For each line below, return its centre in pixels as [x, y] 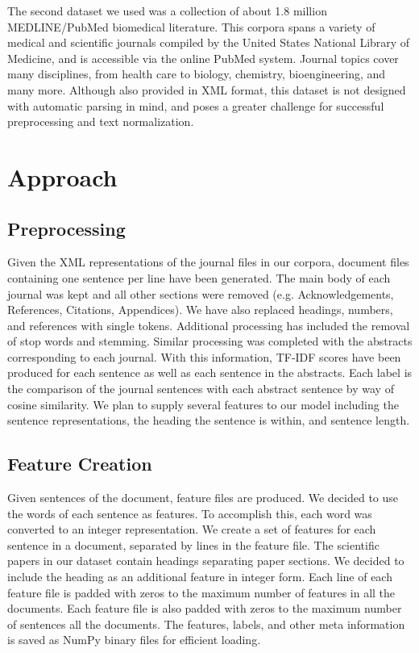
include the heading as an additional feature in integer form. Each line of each [200, 577]
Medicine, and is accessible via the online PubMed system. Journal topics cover [203, 58]
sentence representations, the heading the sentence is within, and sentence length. [209, 420]
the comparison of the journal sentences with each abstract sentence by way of [201, 389]
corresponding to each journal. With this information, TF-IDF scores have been [204, 356]
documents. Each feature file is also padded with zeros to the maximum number [205, 608]
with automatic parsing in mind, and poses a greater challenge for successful [196, 105]
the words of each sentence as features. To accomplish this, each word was [190, 513]
